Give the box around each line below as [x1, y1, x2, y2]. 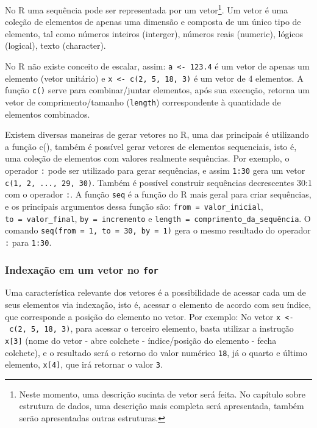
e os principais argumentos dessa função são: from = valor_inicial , [5, 200, 263, 212]
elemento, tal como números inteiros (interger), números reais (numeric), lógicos [5, 27, 304, 40]
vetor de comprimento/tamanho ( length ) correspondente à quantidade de [5, 96, 281, 108]
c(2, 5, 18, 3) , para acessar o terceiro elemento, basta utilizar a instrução [9, 322, 294, 335]
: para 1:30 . [5, 235, 52, 248]
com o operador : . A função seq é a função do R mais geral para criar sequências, [5, 188, 312, 201]
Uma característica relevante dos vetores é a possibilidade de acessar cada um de [5, 286, 306, 299]
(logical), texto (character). [5, 39, 106, 52]
